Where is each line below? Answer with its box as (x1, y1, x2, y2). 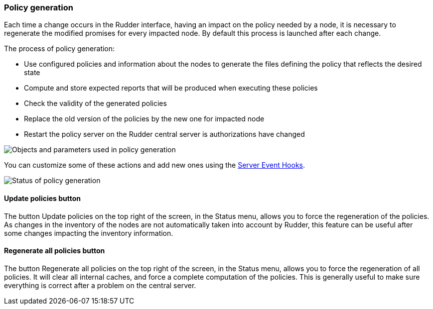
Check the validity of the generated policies (24, 99, 167, 108)
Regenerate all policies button (4, 246, 105, 255)
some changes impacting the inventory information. (4, 228, 173, 237)
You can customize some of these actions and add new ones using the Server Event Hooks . (4, 161, 305, 170)
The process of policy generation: (4, 44, 115, 53)
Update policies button (4, 194, 81, 203)
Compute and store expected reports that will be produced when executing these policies (24, 84, 318, 93)
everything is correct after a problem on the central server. (4, 281, 196, 290)
